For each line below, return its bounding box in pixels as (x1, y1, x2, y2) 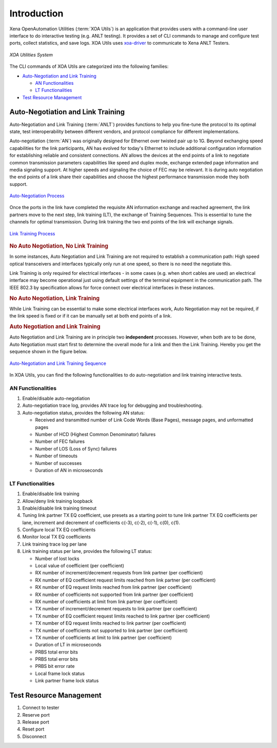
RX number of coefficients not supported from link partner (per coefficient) (35, 591, 194, 597)
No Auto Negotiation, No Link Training (9, 242, 109, 250)
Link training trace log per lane (22, 541, 87, 547)
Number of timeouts (35, 453, 78, 459)
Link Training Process (9, 230, 55, 236)
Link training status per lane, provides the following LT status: (22, 548, 152, 554)
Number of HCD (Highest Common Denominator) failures (35, 432, 156, 438)
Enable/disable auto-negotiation (22, 396, 90, 402)
